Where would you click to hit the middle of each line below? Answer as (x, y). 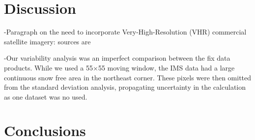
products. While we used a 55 (49, 67)
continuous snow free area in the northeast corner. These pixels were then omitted (128, 77)
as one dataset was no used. (46, 96)
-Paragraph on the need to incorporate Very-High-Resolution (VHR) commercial (125, 32)
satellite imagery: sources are (47, 41)
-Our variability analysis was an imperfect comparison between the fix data (117, 58)
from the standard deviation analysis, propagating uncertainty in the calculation (125, 87)
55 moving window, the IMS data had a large (166, 67)
